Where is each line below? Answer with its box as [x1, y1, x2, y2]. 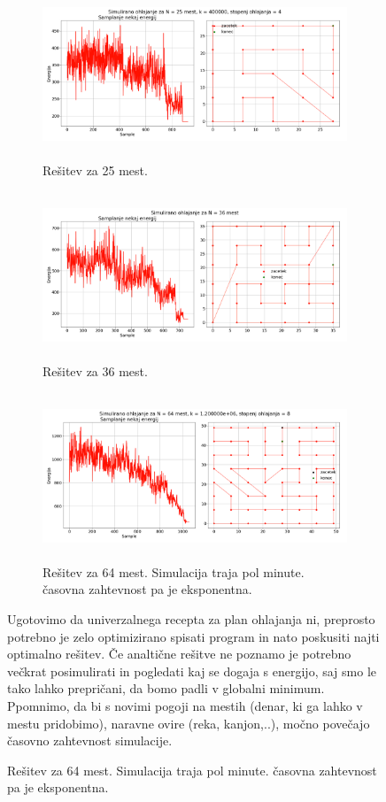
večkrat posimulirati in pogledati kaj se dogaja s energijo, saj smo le [7, 661, 377, 680]
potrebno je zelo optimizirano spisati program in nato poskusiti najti [7, 627, 380, 645]
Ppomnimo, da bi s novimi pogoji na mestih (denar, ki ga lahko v [7, 697, 363, 715]
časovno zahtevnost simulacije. [7, 731, 173, 750]
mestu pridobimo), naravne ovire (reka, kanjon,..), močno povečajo [7, 713, 370, 732]
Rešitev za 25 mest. [42, 160, 148, 179]
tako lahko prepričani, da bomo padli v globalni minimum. [7, 679, 325, 698]
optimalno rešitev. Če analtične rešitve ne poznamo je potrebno [7, 644, 351, 663]
